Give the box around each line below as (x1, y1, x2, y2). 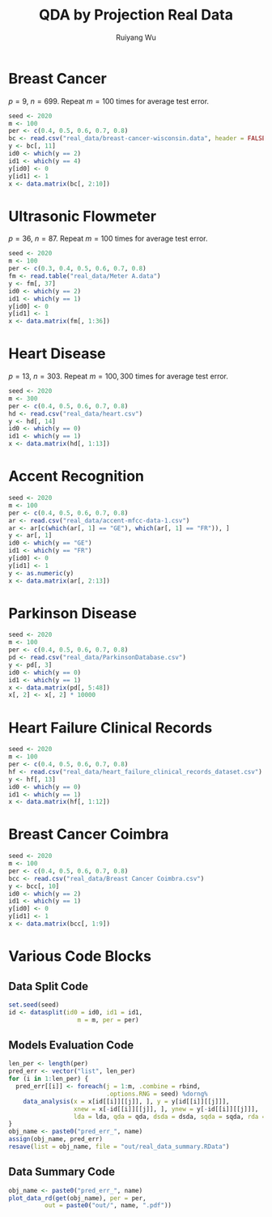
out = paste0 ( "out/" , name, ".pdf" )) (44, 1202, 172, 1210)
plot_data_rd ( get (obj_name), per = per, (8, 1194, 147, 1202)
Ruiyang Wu (116, 32, 156, 42)
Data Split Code (8, 979, 89, 993)
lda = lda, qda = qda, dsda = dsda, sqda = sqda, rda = (73, 1112, 266, 1121)
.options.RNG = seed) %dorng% (106, 1090, 208, 1098)
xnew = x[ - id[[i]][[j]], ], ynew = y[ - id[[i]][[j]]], (73, 1104, 259, 1113)
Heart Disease (8, 344, 107, 363)
